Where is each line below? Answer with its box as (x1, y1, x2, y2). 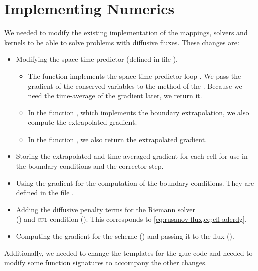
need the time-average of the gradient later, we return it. (28, 90, 202, 101)
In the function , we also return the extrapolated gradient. (28, 133, 207, 144)
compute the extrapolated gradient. (28, 117, 137, 127)
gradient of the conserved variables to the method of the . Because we (28, 80, 242, 91)
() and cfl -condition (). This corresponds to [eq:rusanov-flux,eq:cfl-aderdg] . (16, 214, 247, 224)
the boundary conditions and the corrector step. (16, 161, 164, 171)
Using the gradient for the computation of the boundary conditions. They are (16, 177, 254, 188)
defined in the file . (16, 187, 74, 198)
